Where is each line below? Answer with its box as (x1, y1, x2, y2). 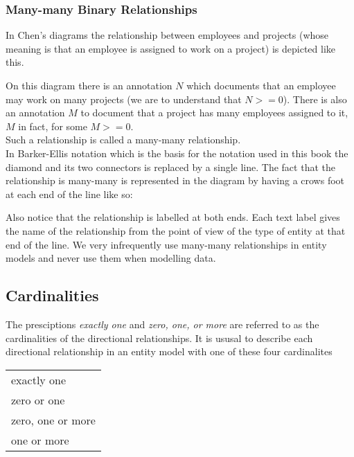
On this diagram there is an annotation (6, 78, 172, 92)
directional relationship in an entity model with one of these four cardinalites (6, 344, 333, 359)
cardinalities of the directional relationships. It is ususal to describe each (6, 330, 313, 345)
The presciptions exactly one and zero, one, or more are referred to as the (6, 316, 319, 331)
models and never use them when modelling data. (6, 251, 216, 265)
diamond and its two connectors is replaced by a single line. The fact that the (6, 159, 335, 174)
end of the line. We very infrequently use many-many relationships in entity (6, 237, 327, 251)
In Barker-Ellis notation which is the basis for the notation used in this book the (6, 145, 348, 160)
